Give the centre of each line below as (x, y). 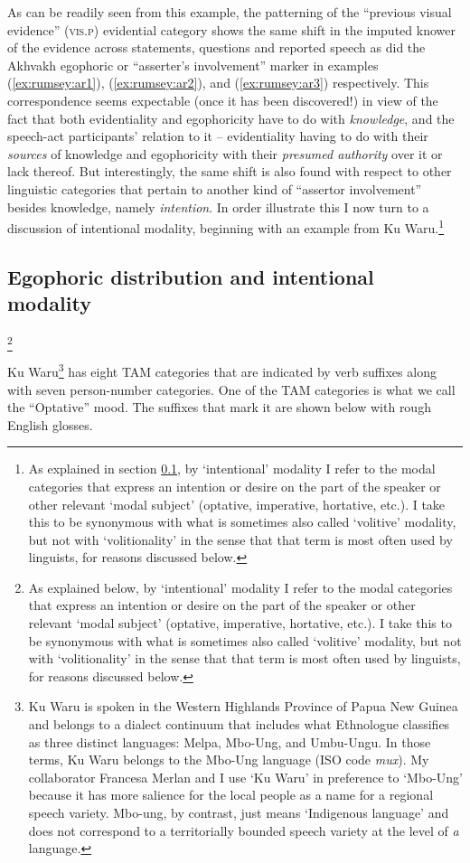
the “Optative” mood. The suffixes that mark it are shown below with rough (219, 407)
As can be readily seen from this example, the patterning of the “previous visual (230, 12)
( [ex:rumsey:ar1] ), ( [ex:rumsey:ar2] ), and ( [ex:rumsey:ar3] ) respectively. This (218, 83)
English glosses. (50, 424)
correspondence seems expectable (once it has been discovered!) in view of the (223, 100)
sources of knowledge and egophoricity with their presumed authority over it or (225, 153)
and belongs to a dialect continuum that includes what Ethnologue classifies (239, 724)
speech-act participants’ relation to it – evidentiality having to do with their (218, 136)
